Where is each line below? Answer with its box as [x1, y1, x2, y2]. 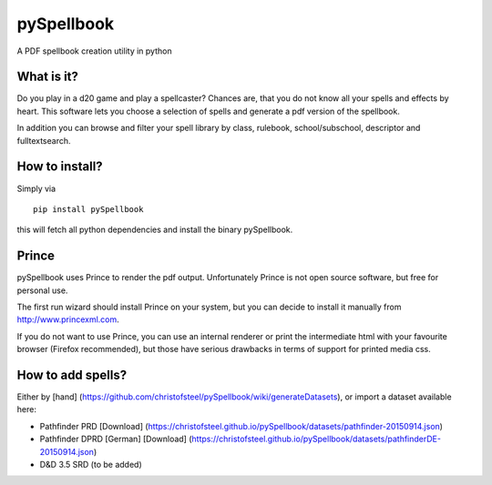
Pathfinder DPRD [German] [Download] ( [39, 433, 192, 445]
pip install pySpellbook [33, 204, 144, 214]
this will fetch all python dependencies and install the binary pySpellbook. [16, 224, 293, 236]
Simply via [16, 183, 56, 194]
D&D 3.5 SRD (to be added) [39, 460, 143, 470]
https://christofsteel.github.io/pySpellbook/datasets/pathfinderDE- [191, 433, 442, 445]
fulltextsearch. [16, 135, 71, 146]
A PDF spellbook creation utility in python [16, 45, 172, 56]
